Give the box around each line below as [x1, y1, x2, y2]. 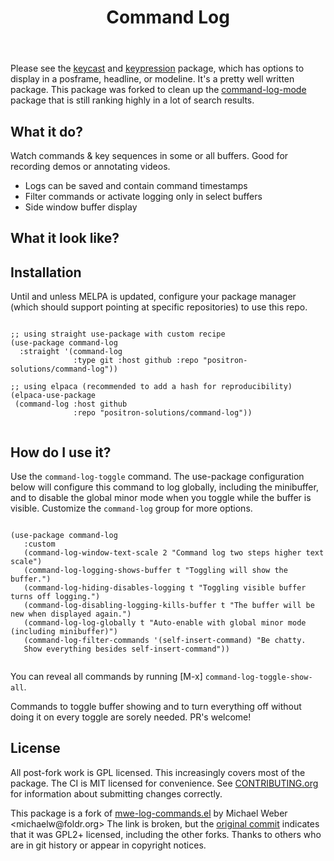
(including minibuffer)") [10, 627, 118, 637]
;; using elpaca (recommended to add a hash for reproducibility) [10, 382, 293, 392]
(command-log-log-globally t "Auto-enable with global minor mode [23, 618, 307, 628]
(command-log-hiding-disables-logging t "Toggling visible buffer [23, 583, 307, 593]
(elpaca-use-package [10, 391, 97, 401]
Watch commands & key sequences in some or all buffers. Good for [10, 150, 289, 161]
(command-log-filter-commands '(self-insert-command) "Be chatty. [23, 636, 307, 646]
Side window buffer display [24, 201, 138, 213]
